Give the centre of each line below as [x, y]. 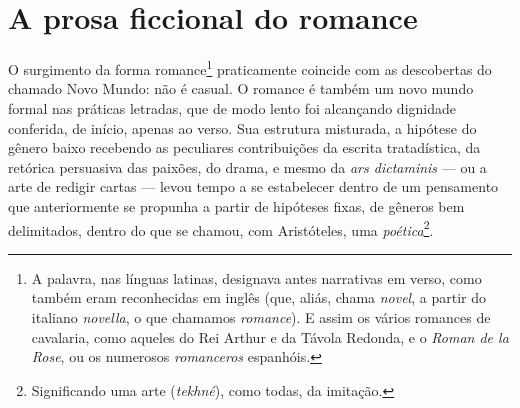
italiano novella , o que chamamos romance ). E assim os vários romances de [261, 316]
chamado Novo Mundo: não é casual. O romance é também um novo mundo [241, 88]
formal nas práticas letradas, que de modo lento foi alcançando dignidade [232, 107]
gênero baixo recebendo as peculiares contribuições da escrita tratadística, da [244, 147]
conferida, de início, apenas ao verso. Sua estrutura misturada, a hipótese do [242, 127]
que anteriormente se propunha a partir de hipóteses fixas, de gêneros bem [236, 205]
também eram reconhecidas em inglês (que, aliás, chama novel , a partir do [258, 297]
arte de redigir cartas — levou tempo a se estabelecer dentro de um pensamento [253, 186]
